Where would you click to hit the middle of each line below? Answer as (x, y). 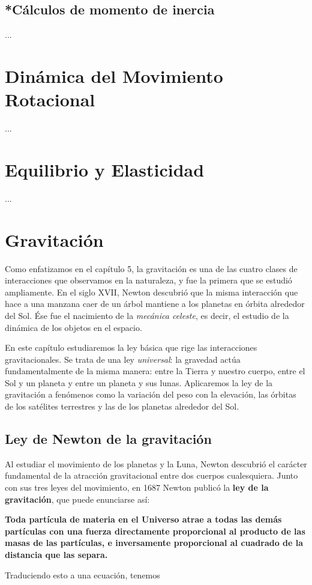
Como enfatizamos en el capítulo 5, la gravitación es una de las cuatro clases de (151, 268)
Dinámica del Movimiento (114, 75)
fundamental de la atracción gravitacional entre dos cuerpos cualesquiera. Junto (151, 475)
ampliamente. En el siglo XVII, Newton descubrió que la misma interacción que (151, 292)
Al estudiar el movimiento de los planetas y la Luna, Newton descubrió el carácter (156, 463)
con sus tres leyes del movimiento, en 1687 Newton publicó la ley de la (137, 487)
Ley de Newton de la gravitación (108, 439)
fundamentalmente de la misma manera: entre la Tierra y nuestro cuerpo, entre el (155, 371)
